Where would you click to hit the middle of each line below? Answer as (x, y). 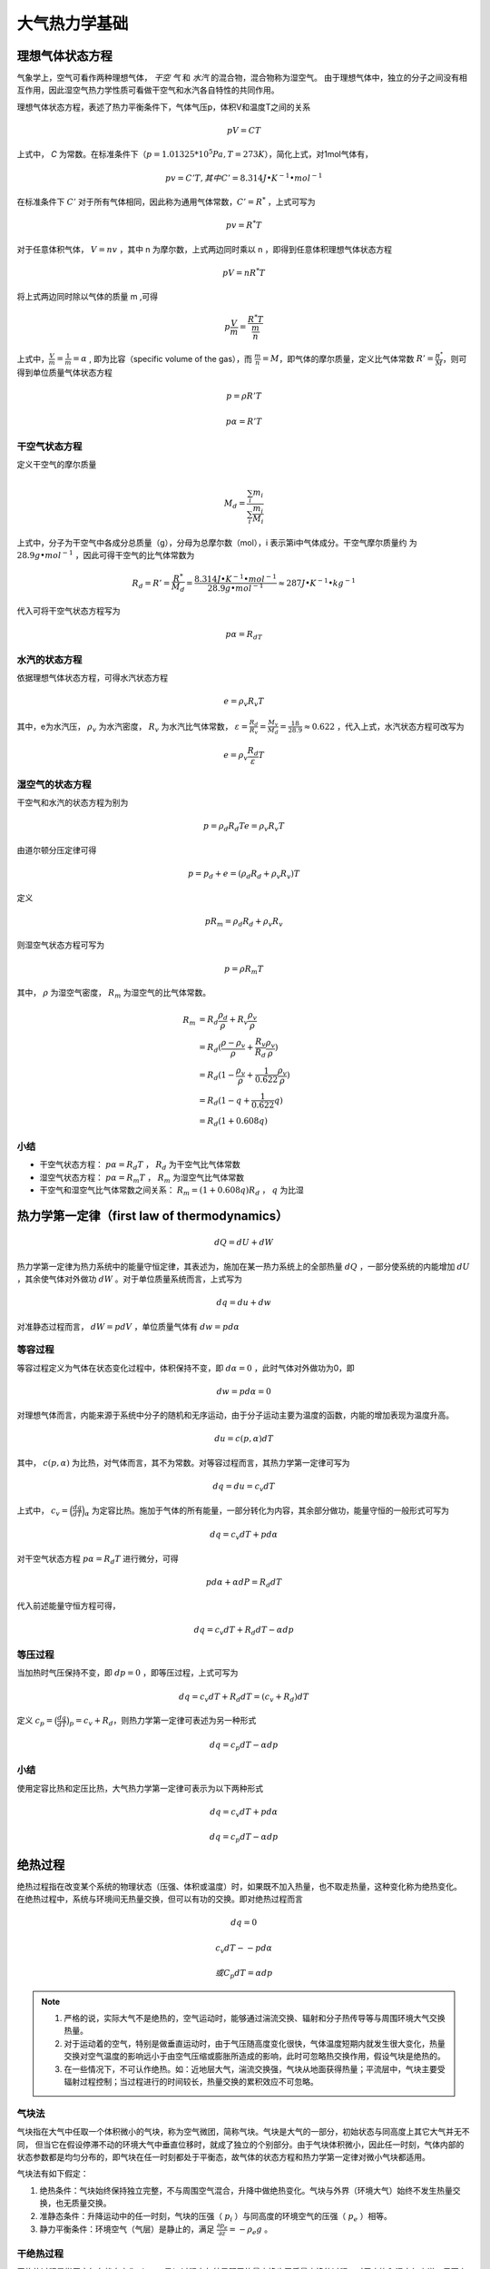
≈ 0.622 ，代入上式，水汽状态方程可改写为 (384, 726)
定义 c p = (35, 1722)
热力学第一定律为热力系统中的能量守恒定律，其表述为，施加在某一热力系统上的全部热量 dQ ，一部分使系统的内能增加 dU (244, 1266)
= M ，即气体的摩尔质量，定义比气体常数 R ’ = (348, 359)
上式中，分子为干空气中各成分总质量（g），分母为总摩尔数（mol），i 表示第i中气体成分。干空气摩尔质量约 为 (217, 543)
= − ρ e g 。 (250, 2230)
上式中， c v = (43, 1511)
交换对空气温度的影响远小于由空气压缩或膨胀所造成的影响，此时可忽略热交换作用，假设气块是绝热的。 (255, 2057)
